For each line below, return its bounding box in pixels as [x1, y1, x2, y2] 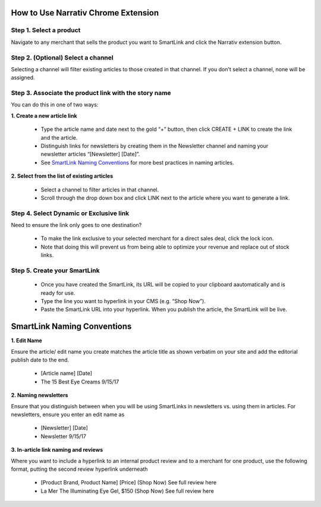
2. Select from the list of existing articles [11, 172, 114, 180]
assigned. [11, 74, 35, 81]
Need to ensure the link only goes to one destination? [11, 222, 142, 229]
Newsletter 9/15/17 [40, 433, 86, 440]
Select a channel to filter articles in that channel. [40, 186, 159, 193]
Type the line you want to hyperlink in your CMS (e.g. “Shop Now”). [40, 298, 206, 304]
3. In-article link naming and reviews [11, 446, 103, 454]
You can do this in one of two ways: [11, 101, 99, 108]
